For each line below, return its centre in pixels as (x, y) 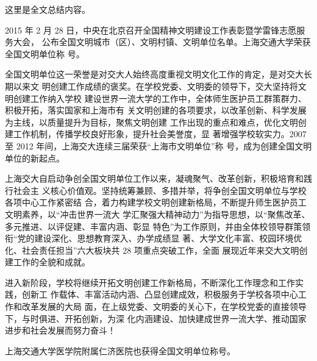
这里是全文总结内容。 (48, 9)
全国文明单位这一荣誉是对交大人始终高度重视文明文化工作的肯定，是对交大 (154, 74)
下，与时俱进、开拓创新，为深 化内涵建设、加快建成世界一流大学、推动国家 (156, 318)
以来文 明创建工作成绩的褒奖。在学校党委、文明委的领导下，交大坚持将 (155, 86)
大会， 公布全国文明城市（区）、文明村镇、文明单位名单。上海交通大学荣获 (162, 42)
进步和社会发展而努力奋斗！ (60, 330)
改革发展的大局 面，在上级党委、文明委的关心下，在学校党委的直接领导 (164, 306)
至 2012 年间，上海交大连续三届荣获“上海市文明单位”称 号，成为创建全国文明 (158, 145)
